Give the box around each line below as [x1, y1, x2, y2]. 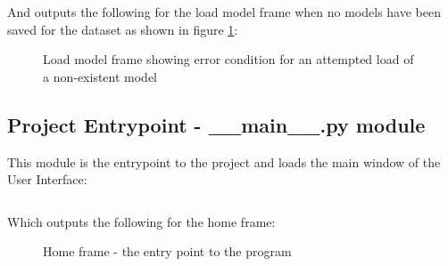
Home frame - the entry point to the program [43, 242, 292, 261]
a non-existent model [43, 67, 158, 85]
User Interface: [7, 170, 87, 189]
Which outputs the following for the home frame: [7, 212, 276, 230]
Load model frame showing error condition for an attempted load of [43, 50, 414, 69]
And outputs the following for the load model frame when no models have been [7, 3, 441, 20]
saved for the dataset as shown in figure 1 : [7, 20, 238, 38]
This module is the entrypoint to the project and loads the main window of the [7, 152, 441, 171]
